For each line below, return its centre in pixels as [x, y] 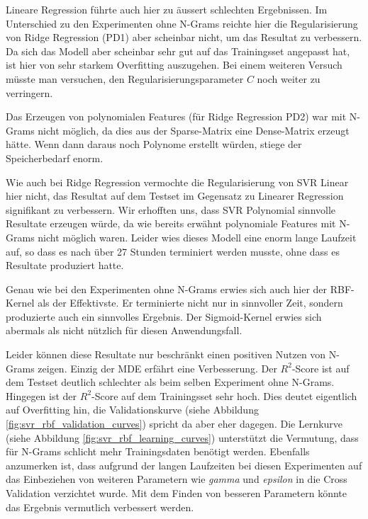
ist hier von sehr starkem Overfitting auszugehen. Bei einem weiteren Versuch [174, 65]
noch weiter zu [289, 78]
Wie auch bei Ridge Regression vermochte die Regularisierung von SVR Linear [177, 182]
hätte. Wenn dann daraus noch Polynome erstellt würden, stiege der [154, 144]
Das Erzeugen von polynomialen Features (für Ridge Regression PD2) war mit [176, 116]
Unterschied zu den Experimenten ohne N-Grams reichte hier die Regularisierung [182, 23]
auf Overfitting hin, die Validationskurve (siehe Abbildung [132, 410]
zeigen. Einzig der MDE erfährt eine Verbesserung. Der [157, 368]
